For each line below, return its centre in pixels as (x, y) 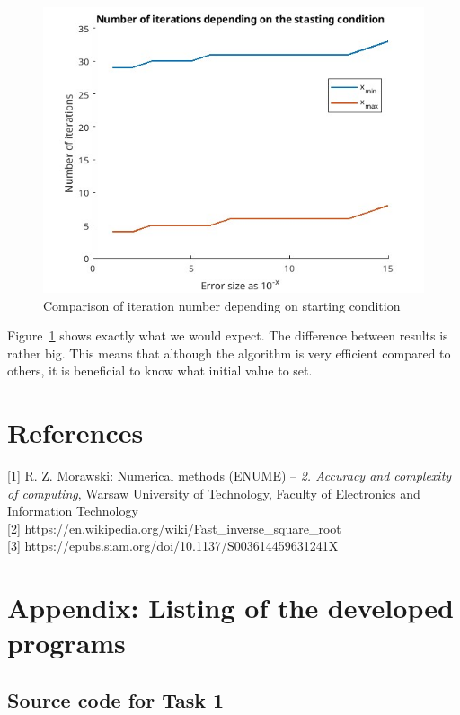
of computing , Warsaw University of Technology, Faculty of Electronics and (214, 493)
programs (66, 643)
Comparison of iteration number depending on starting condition (222, 305)
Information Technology (73, 511)
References (75, 433)
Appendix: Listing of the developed (230, 608)
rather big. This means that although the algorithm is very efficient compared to (229, 353)
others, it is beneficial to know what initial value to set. (160, 371)
